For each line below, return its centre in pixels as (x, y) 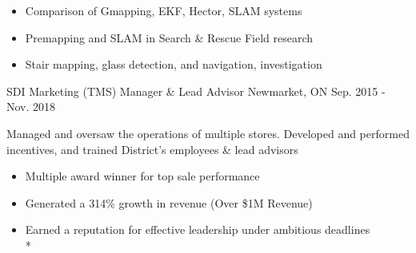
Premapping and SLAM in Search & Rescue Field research (169, 37)
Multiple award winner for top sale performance (142, 176)
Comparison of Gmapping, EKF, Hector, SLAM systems (164, 10)
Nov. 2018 (31, 107)
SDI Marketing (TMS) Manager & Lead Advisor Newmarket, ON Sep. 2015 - (196, 91)
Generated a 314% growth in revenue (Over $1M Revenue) (169, 202)
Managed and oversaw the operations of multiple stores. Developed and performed (208, 133)
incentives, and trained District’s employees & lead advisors (152, 149)
